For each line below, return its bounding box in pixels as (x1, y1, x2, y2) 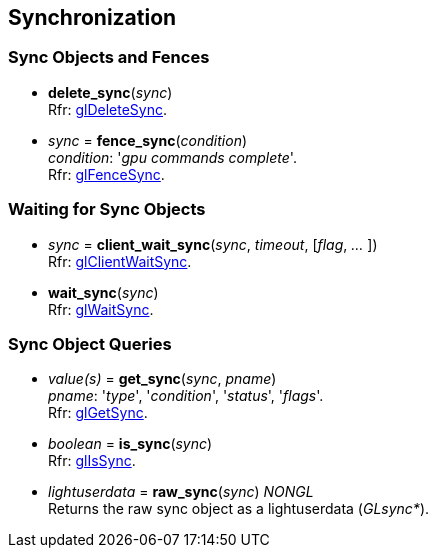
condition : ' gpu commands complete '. (48, 148, 297, 166)
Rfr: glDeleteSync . (48, 100, 168, 118)
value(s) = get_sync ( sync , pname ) (48, 370, 277, 388)
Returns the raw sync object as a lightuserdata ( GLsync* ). (48, 500, 430, 518)
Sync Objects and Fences (8, 47, 210, 68)
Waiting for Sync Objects (8, 199, 206, 220)
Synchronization (8, 5, 177, 30)
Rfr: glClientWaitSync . (48, 252, 192, 270)
